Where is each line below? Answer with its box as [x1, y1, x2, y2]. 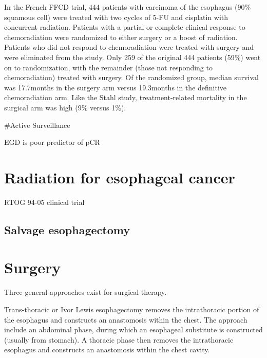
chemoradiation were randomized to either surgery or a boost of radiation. [4, 31, 238, 42]
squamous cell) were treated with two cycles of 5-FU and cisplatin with [4, 11, 228, 22]
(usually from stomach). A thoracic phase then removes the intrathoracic [4, 334, 234, 345]
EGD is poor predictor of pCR [4, 137, 100, 147]
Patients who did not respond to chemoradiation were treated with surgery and [4, 42, 254, 52]
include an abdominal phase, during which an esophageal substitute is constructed [4, 324, 263, 335]
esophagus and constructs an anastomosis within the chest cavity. [4, 344, 210, 355]
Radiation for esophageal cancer [4, 166, 235, 187]
